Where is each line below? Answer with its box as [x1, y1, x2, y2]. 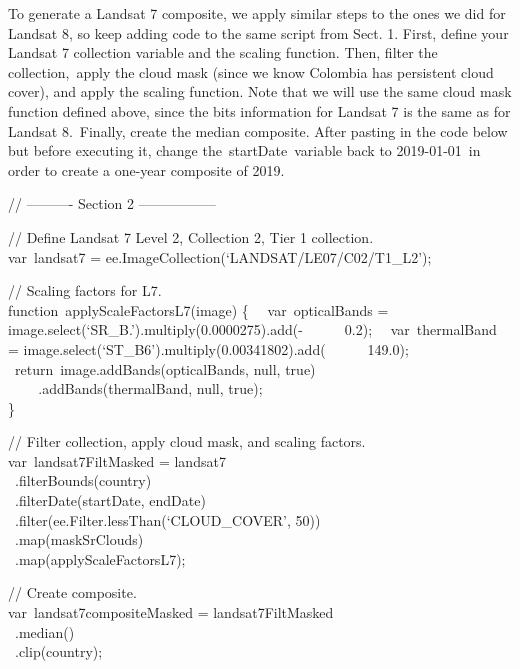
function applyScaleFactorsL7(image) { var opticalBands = [8, 299, 389, 320]
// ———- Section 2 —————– [8, 193, 216, 214]
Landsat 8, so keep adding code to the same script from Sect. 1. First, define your [8, 22, 509, 43]
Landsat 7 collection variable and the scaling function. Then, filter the [8, 42, 438, 63]
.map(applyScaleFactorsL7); [14, 548, 186, 569]
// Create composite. [8, 582, 137, 603]
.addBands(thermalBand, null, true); [38, 378, 263, 399]
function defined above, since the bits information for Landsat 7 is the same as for [8, 100, 511, 121]
